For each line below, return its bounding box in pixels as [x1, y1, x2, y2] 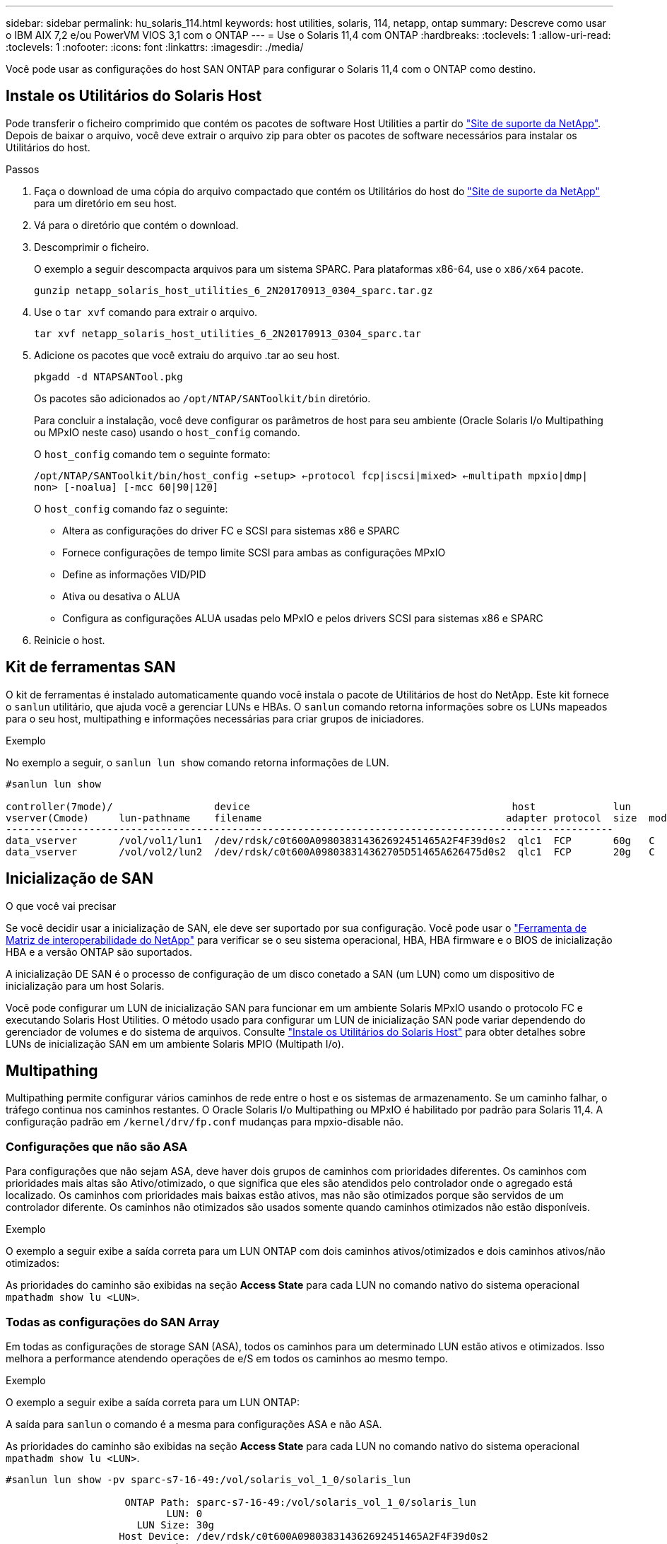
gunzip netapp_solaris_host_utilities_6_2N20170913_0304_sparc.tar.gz [34, 284, 433, 296]
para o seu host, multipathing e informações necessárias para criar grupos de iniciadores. [6, 712, 425, 725]
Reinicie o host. [34, 633, 105, 646]
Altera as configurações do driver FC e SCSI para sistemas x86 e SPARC [62, 524, 400, 537]
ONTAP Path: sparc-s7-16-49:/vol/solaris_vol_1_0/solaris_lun [124, 1496, 476, 1508]
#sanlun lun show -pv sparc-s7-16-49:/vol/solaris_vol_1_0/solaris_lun [6, 1473, 411, 1485]
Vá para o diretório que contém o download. [34, 218, 239, 231]
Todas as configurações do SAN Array [6, 1314, 220, 1329]
